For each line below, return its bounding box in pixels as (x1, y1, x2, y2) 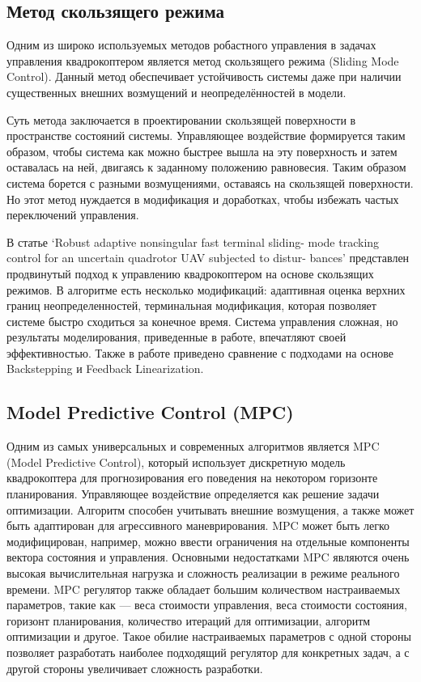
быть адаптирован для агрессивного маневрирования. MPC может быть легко (6, 517, 390, 534)
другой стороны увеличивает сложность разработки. (6, 659, 263, 676)
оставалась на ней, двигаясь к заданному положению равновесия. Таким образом (6, 159, 406, 176)
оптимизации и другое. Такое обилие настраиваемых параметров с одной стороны (6, 628, 411, 645)
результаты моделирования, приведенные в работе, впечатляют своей (6, 328, 347, 345)
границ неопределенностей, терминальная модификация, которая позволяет (6, 297, 376, 314)
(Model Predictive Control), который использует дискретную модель (6, 453, 346, 470)
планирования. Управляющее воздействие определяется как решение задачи (6, 485, 380, 502)
